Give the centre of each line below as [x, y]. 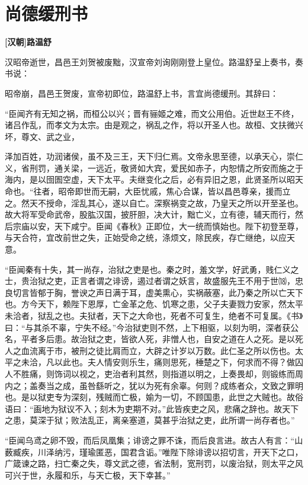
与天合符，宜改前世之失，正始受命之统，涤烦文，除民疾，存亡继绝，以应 [146, 237]
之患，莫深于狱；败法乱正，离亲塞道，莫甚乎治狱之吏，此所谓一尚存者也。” [150, 420]
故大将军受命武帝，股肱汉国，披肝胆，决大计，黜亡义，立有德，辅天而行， [150, 214]
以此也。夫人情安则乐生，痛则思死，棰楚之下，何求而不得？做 [174, 362]
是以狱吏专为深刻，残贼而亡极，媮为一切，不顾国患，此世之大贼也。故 [158, 397]
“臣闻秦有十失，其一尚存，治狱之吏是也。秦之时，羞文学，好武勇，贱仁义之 [152, 269]
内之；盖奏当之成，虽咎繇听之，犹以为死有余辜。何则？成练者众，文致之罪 [150, 385]
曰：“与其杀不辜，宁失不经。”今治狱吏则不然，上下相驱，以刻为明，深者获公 [152, 327]
